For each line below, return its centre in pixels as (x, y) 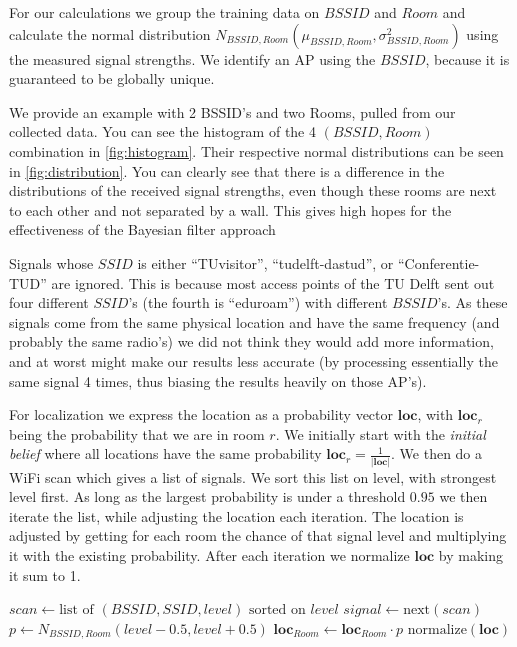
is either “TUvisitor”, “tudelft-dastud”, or (265, 262)
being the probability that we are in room (137, 433)
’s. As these (472, 302)
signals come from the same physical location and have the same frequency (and (254, 321)
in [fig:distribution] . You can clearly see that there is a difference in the (227, 170)
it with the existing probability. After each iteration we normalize (209, 554)
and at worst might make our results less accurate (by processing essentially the (253, 360)
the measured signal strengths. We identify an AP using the (192, 58)
